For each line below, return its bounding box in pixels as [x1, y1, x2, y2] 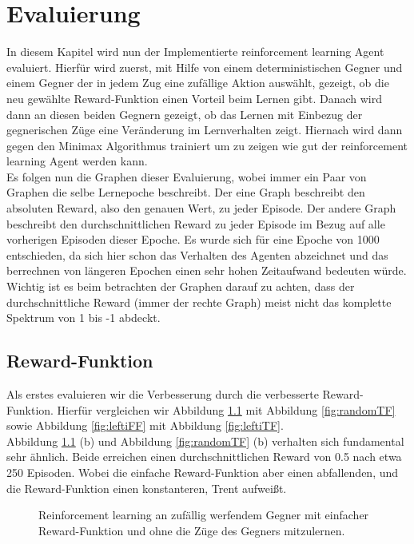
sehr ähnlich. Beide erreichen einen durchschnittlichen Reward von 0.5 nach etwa [6, 448, 402, 465]
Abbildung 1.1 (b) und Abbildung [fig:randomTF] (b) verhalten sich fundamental [6, 432, 404, 449]
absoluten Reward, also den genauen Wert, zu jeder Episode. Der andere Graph [6, 200, 396, 216]
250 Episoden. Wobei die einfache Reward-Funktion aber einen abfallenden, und [6, 463, 399, 480]
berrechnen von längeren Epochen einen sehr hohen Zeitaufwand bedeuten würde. [6, 262, 407, 279]
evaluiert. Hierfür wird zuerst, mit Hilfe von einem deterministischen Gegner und [6, 58, 403, 75]
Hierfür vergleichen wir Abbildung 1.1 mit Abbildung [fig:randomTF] [57, 401, 396, 418]
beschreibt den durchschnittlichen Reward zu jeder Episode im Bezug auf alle [6, 215, 385, 232]
